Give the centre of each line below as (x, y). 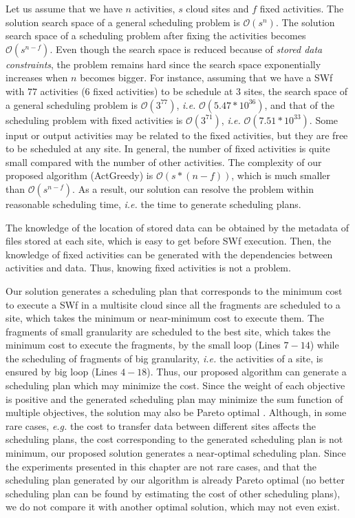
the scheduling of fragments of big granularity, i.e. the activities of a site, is (164, 358)
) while (324, 345)
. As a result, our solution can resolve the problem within (193, 188)
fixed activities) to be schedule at (163, 91)
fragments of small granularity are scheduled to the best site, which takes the (168, 331)
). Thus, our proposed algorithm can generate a (247, 372)
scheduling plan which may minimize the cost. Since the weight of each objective (175, 385)
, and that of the (299, 104)
